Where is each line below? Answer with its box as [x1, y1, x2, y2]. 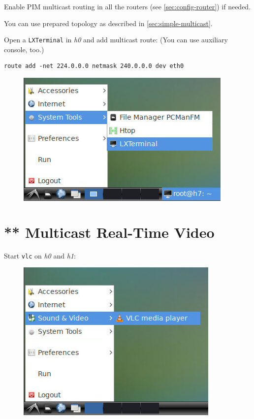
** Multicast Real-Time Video [4, 222, 215, 242]
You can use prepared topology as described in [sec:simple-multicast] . [4, 18, 213, 28]
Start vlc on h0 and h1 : [4, 250, 76, 260]
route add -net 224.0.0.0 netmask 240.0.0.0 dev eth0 [4, 63, 184, 70]
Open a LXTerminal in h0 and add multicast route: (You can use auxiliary [4, 34, 228, 45]
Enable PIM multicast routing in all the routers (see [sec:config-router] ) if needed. [4, 1, 251, 11]
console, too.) [4, 44, 44, 54]
